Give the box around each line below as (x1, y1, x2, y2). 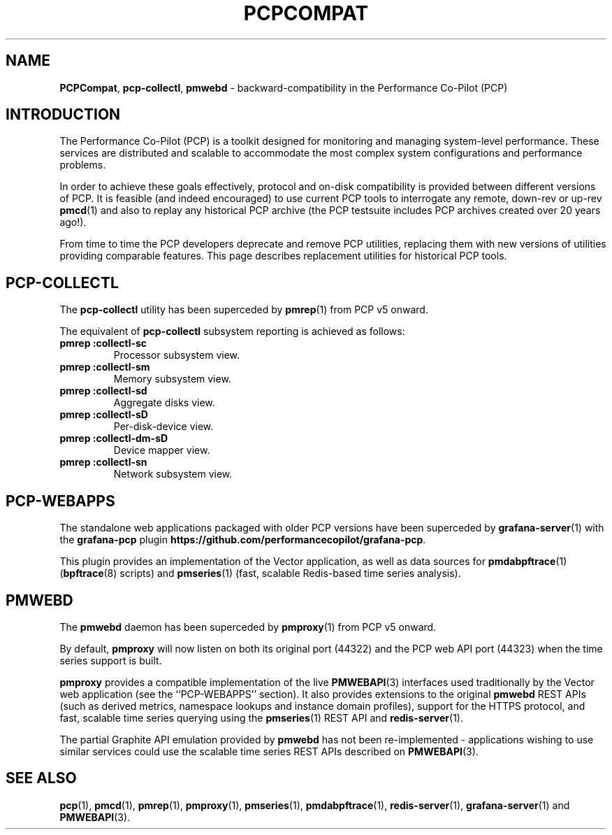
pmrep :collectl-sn (59, 456, 147, 469)
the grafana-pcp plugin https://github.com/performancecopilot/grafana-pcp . (59, 534, 426, 546)
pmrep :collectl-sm (59, 361, 150, 373)
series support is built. (59, 654, 162, 666)
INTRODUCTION (6, 106, 121, 124)
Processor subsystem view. (113, 349, 240, 362)
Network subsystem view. (113, 468, 233, 480)
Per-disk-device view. (113, 420, 214, 433)
